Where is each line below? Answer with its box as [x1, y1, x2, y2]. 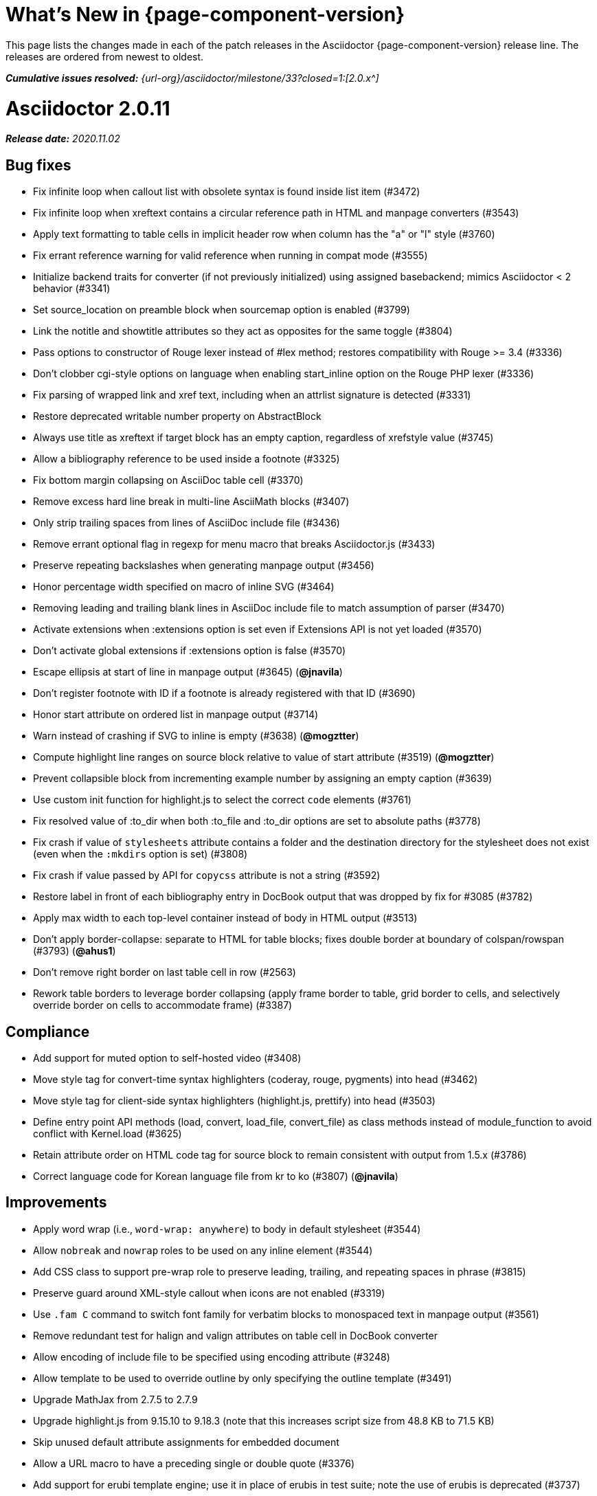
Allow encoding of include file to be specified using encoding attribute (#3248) [33, 1350, 390, 1363]
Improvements [5, 1194, 107, 1212]
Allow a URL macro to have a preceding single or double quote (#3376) [33, 1457, 355, 1469]
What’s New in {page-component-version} [5, 3, 405, 26]
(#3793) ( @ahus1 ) [33, 945, 116, 957]
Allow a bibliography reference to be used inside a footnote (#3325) [33, 453, 340, 465]
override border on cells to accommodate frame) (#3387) [33, 999, 293, 1012]
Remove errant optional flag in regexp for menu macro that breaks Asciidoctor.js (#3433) [33, 538, 436, 550]
